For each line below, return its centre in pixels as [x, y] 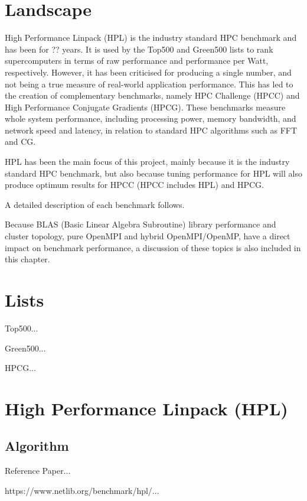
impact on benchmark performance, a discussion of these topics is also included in [153, 247]
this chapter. [27, 259]
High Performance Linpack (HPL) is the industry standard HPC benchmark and [151, 38]
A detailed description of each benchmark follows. [95, 204]
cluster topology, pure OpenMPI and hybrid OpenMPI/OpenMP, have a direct [148, 236]
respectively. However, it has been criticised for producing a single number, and [148, 72]
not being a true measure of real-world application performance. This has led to [149, 84]
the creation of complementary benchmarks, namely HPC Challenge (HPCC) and [152, 95]
